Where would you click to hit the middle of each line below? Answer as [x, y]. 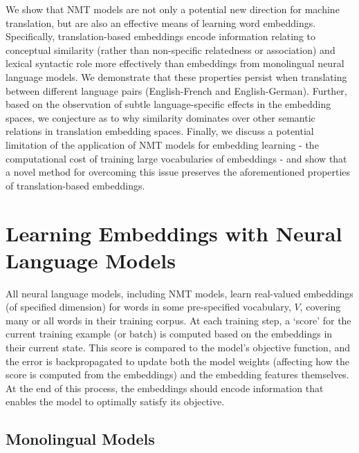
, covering [320, 307]
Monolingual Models [80, 439]
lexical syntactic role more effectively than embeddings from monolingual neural [175, 63]
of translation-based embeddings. [75, 185]
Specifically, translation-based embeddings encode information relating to [161, 36]
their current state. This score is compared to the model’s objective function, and [178, 347]
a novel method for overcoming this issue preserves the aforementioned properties [178, 172]
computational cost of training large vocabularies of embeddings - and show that [176, 158]
